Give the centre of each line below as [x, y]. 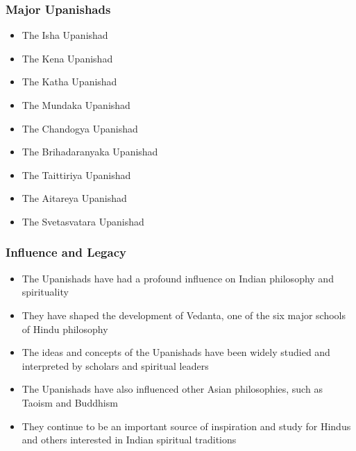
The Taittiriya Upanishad [76, 175]
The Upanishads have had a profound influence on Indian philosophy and [178, 278]
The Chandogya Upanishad [80, 128]
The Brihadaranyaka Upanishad [90, 152]
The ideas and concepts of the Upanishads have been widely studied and [176, 352]
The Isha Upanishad [65, 35]
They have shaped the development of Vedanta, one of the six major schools [184, 315]
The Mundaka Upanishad [76, 105]
